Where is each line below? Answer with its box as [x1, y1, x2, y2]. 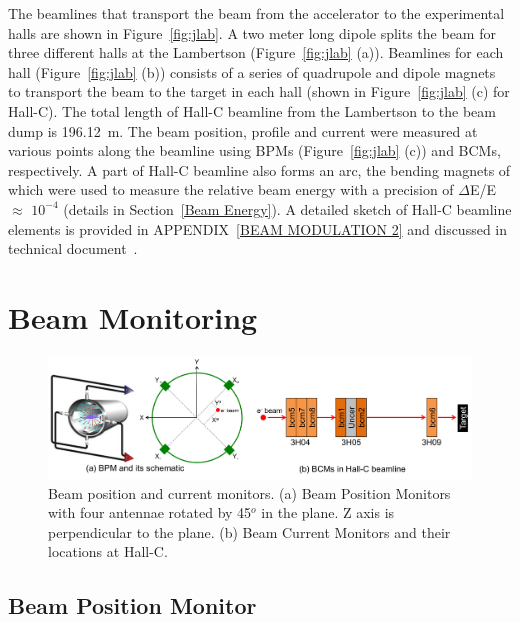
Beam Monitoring [8, 296, 258, 337]
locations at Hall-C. [48, 541, 168, 562]
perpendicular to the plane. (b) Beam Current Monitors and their [48, 521, 451, 542]
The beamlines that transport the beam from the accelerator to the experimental [8, 3, 505, 23]
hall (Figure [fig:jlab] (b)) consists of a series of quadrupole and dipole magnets [8, 61, 496, 82]
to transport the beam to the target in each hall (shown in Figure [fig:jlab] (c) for [8, 81, 510, 102]
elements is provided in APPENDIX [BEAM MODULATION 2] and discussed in [8, 218, 508, 239]
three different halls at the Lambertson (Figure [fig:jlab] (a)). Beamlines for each [8, 42, 504, 63]
